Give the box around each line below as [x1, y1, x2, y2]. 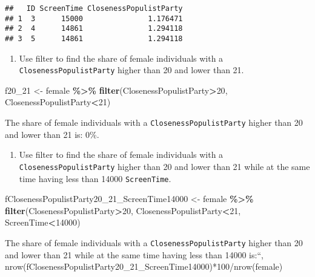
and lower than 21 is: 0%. [5, 128, 99, 140]
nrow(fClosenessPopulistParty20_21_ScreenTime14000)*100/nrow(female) [5, 260, 283, 273]
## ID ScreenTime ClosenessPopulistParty [5, 4, 183, 13]
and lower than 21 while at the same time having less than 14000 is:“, [5, 248, 264, 261]
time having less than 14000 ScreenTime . [19, 172, 171, 184]
